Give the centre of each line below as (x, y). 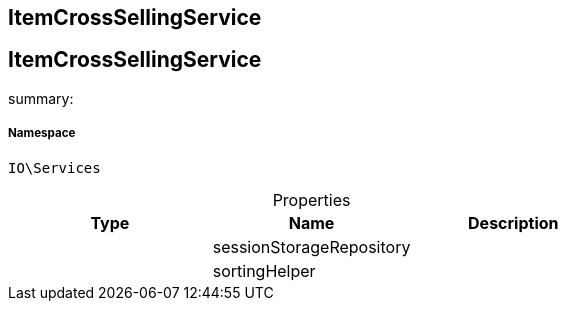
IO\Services (54, 167)
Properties (311, 199)
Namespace (42, 133)
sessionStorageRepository (311, 246)
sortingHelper (264, 270)
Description (513, 222)
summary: (41, 98)
